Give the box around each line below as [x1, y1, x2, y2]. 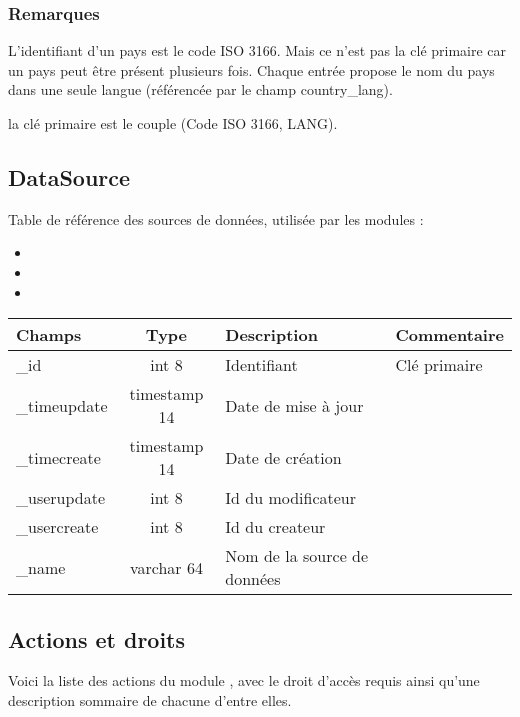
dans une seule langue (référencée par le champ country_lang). [8, 79, 393, 100]
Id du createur [225, 515, 326, 539]
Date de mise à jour [225, 393, 364, 417]
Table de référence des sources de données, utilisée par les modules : [8, 208, 424, 229]
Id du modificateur [225, 486, 357, 510]
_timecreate [16, 445, 101, 469]
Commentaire [395, 323, 504, 347]
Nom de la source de [225, 544, 369, 568]
